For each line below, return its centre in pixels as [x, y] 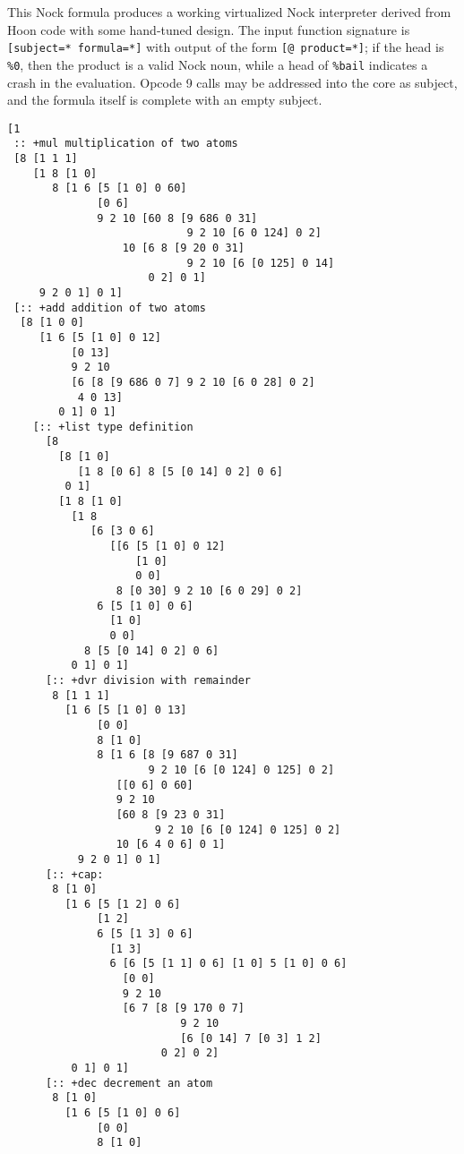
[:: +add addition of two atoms [110, 308]
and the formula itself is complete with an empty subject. [165, 100]
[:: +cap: [74, 874]
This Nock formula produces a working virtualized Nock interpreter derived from [229, 12]
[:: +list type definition [113, 427]
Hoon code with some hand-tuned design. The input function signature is [209, 29]
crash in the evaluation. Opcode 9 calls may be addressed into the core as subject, [232, 82]
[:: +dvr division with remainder [148, 680]
